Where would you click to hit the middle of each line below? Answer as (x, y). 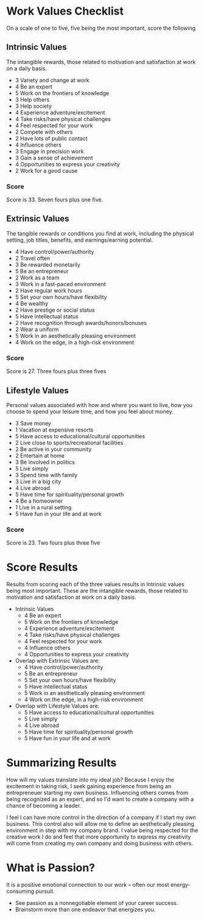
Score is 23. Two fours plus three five (53, 543)
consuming (20, 891)
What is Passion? (51, 868)
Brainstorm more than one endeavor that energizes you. (85, 910)
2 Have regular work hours (48, 290)
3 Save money (33, 423)
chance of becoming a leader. (44, 806)
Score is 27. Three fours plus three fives (56, 371)
